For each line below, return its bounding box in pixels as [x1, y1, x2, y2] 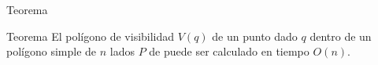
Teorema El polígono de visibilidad [6, 27, 175, 44]
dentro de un [309, 27, 372, 44]
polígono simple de [6, 43, 97, 60]
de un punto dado [212, 27, 298, 44]
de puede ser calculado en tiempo [149, 43, 309, 60]
